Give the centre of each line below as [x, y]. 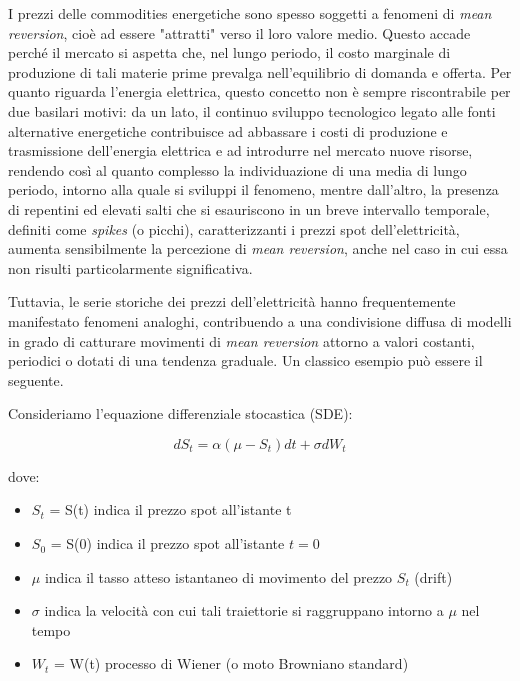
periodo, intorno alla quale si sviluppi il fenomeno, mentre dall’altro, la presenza [253, 189]
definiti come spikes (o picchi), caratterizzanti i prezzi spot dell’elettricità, [234, 228]
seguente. [36, 379]
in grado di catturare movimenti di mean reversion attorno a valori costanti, [241, 340]
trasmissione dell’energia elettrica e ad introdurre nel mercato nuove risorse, [240, 150]
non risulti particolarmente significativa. [130, 267]
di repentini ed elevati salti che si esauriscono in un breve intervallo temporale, [249, 208]
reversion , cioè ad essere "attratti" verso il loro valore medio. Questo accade [239, 32]
